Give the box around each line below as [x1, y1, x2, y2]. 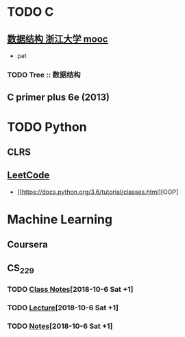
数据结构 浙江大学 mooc [7, 33, 108, 45]
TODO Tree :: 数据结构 [7, 70, 81, 79]
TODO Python [7, 119, 87, 134]
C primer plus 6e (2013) [7, 92, 110, 103]
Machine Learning [7, 212, 113, 227]
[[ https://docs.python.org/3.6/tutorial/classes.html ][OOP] [16, 188, 179, 196]
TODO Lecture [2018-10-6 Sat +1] [7, 303, 119, 312]
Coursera [7, 239, 48, 251]
